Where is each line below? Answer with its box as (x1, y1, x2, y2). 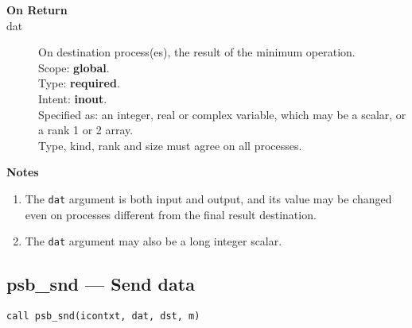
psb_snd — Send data (6, 272, 195, 296)
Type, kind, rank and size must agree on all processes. (38, 137, 302, 153)
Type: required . (38, 75, 120, 91)
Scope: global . (38, 59, 110, 75)
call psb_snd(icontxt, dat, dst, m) (6, 311, 200, 322)
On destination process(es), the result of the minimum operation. (38, 44, 356, 60)
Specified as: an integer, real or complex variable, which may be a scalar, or (38, 106, 406, 122)
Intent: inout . (38, 90, 107, 106)
